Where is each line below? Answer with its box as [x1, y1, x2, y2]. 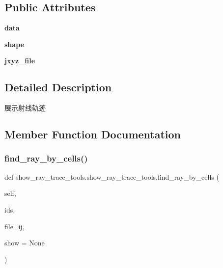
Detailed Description [4, 80, 112, 95]
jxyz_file [4, 55, 35, 66]
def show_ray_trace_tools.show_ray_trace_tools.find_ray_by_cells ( [4, 171, 219, 182]
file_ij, [4, 221, 25, 231]
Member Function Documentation [4, 127, 181, 142]
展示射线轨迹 [4, 103, 46, 113]
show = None [4, 238, 45, 248]
